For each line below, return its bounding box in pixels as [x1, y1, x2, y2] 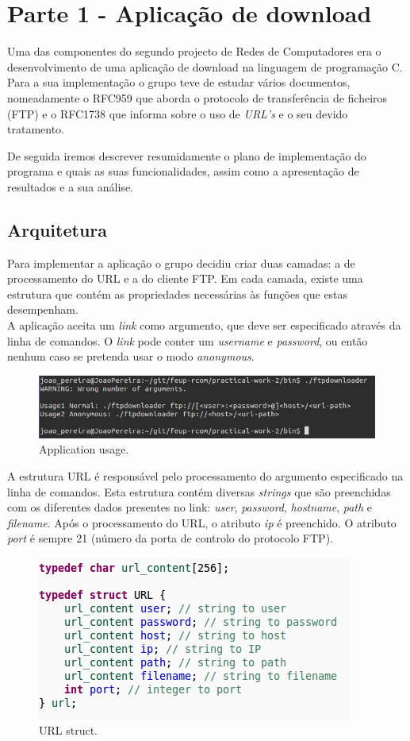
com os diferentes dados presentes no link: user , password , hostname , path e [7, 499, 373, 515]
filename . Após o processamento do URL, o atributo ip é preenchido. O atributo [7, 514, 397, 531]
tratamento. [7, 121, 64, 137]
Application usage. [39, 441, 129, 457]
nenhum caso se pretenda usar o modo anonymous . [7, 348, 255, 365]
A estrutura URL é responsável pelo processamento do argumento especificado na [7, 467, 404, 484]
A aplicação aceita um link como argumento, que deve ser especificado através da [7, 317, 401, 334]
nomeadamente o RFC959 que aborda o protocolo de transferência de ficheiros [7, 89, 388, 106]
